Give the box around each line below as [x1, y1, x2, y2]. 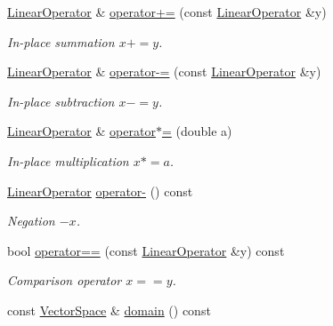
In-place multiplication [7, 151, 129, 170]
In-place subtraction [7, 91, 115, 110]
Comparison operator [7, 271, 122, 290]
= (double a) [161, 122, 232, 140]
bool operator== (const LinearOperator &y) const [7, 241, 285, 259]
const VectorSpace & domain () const [7, 300, 211, 319]
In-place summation [7, 32, 115, 51]
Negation [7, 211, 55, 230]
